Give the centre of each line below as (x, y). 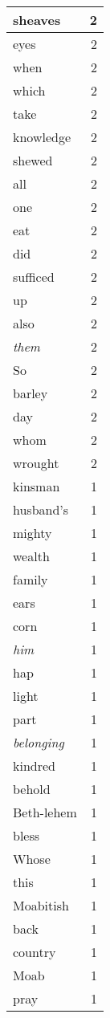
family (31, 579)
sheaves (37, 20)
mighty (33, 533)
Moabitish (41, 905)
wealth (31, 556)
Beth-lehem (45, 812)
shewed (33, 160)
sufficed (34, 277)
